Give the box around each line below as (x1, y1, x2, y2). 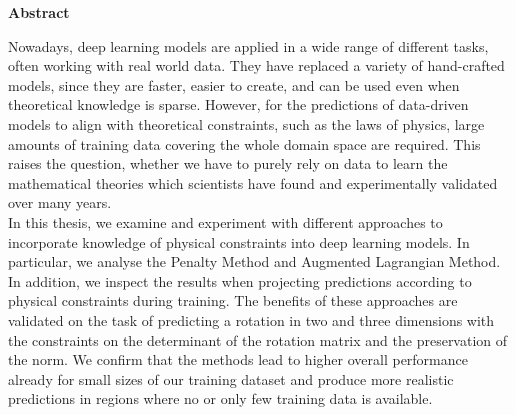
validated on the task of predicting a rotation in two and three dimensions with (8, 309, 495, 330)
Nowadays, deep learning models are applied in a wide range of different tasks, (8, 35, 489, 56)
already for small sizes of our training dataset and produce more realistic (8, 368, 454, 389)
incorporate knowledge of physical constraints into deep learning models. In (8, 231, 470, 252)
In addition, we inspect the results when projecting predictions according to (8, 270, 472, 291)
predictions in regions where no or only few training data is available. (8, 388, 433, 409)
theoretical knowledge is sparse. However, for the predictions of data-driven (8, 94, 469, 115)
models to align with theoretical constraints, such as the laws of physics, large (8, 113, 485, 134)
